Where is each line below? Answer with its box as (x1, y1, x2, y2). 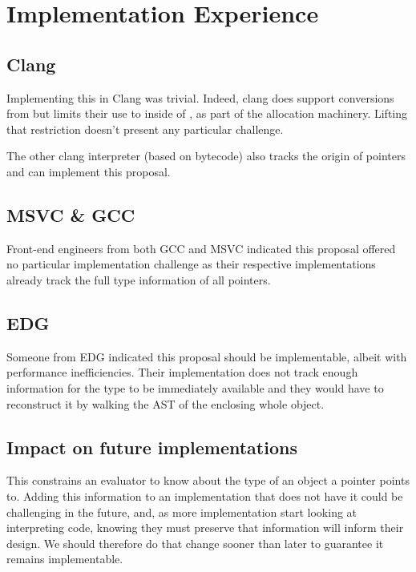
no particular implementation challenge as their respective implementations (6, 256, 376, 272)
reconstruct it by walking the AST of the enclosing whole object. (6, 395, 325, 412)
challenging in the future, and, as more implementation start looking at (6, 503, 357, 520)
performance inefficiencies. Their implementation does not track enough (6, 364, 358, 381)
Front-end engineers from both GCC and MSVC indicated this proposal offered (6, 240, 396, 256)
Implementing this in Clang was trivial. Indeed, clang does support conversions (6, 89, 394, 106)
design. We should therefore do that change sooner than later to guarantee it (6, 534, 384, 551)
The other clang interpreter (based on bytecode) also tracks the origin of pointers (6, 147, 406, 164)
